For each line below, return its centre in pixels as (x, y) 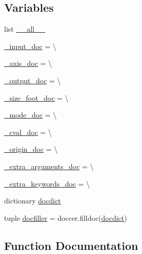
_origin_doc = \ (31, 149)
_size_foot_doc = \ (37, 97)
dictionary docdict (33, 201)
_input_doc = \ (30, 46)
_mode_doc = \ (30, 115)
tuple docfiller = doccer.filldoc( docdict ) (66, 217)
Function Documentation (71, 245)
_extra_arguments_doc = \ (49, 166)
